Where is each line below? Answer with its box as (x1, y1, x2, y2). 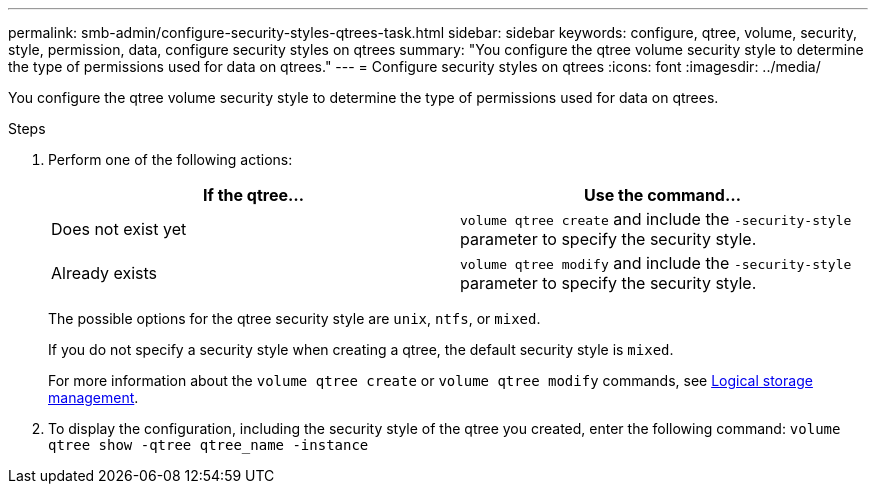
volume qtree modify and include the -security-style (460, 253, 852, 273)
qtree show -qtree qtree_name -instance (48, 437, 369, 453)
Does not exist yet (51, 219, 187, 239)
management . (48, 389, 139, 406)
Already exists (51, 263, 158, 283)
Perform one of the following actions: (48, 151, 293, 168)
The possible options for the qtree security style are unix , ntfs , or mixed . (48, 310, 541, 327)
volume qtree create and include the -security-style (460, 209, 852, 229)
